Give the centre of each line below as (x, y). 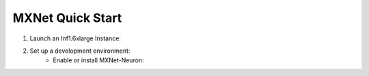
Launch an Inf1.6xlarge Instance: (75, 38)
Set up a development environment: (80, 51)
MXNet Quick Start (67, 18)
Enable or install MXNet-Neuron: (98, 60)
